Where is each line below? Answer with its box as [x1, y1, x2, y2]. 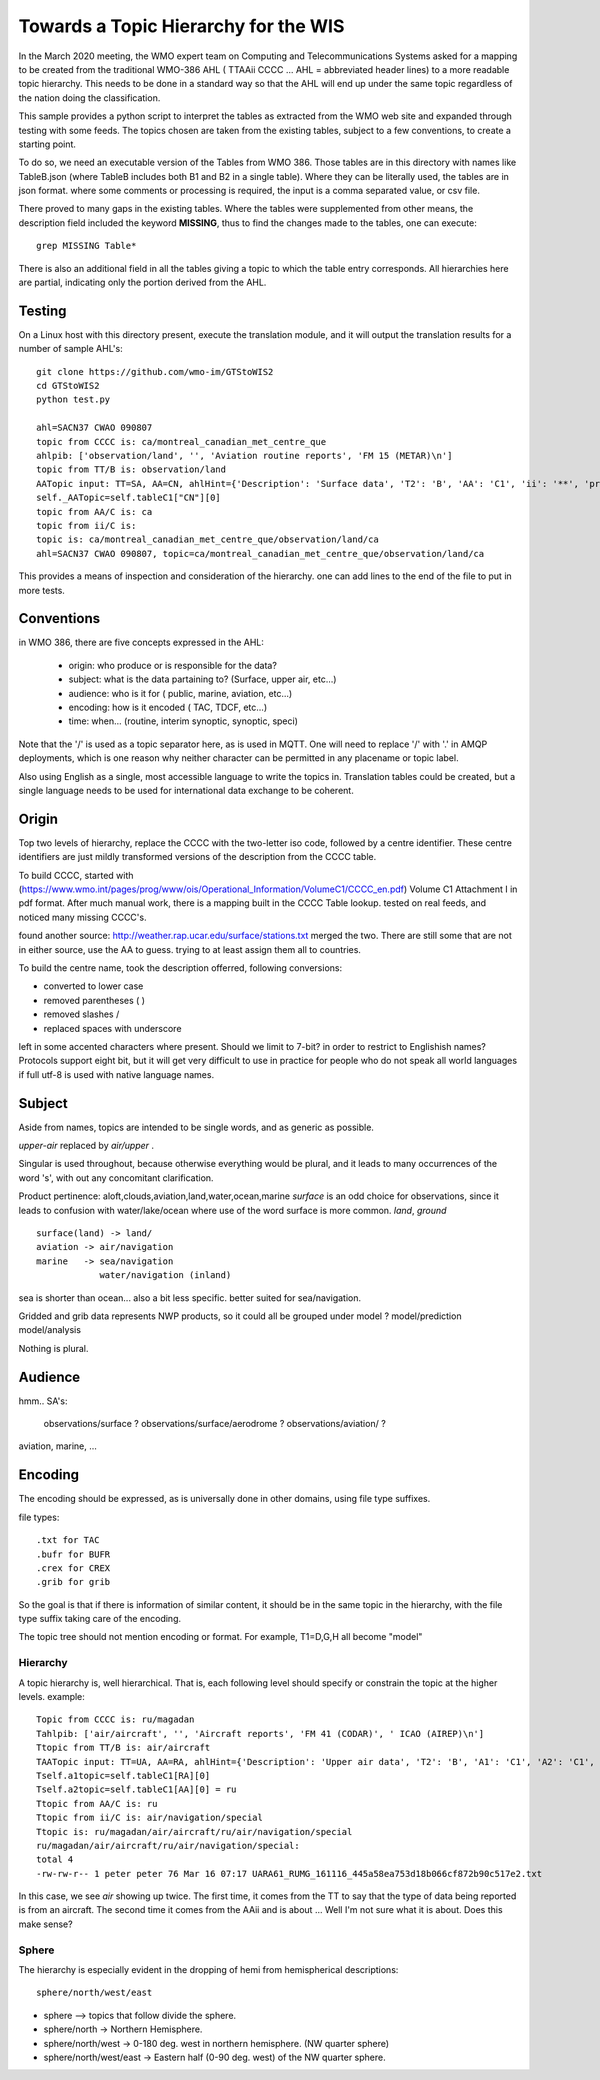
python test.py [36, 394, 111, 405]
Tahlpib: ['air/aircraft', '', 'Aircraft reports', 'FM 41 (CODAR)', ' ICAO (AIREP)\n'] [36, 1728, 485, 1739]
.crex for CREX [36, 1562, 111, 1574]
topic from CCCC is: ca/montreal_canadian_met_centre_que [36, 436, 327, 447]
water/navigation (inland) [99, 1270, 232, 1281]
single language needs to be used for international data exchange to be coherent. [18, 784, 354, 796]
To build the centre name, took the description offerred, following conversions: [18, 962, 343, 974]
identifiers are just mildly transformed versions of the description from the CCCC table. [18, 851, 377, 863]
